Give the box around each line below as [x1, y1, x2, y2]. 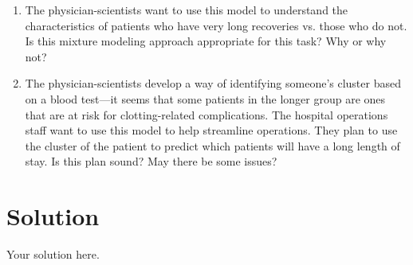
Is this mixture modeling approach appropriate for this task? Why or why [25, 33, 387, 49]
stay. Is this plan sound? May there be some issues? [25, 153, 277, 170]
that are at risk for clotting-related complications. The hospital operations [25, 106, 388, 123]
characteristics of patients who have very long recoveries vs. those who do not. [25, 17, 407, 33]
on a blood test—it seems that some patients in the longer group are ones [25, 90, 386, 107]
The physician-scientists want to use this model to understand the [25, 2, 348, 18]
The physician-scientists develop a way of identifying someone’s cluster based [25, 75, 401, 92]
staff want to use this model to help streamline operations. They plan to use [25, 122, 398, 138]
